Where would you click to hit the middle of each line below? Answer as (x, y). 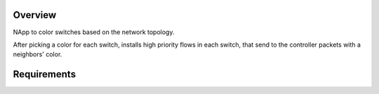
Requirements (45, 74)
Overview (35, 15)
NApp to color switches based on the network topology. (94, 32)
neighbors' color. (38, 54)
